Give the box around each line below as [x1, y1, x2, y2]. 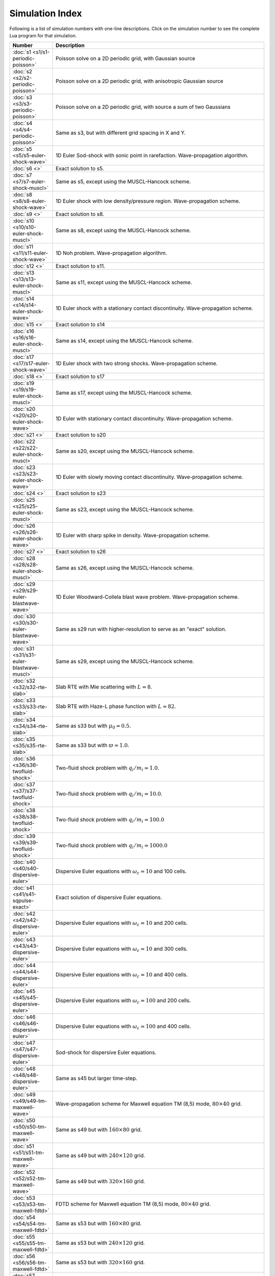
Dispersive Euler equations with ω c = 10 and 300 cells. [55, 945, 188, 953]
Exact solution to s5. [55, 165, 104, 172]
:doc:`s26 [12, 522, 36, 529]
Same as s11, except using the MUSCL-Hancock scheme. [55, 279, 193, 286]
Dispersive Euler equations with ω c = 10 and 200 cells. [55, 919, 188, 927]
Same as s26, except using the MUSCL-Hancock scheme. [55, 565, 195, 572]
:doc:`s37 [12, 781, 36, 788]
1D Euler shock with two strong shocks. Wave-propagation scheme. [55, 360, 218, 367]
